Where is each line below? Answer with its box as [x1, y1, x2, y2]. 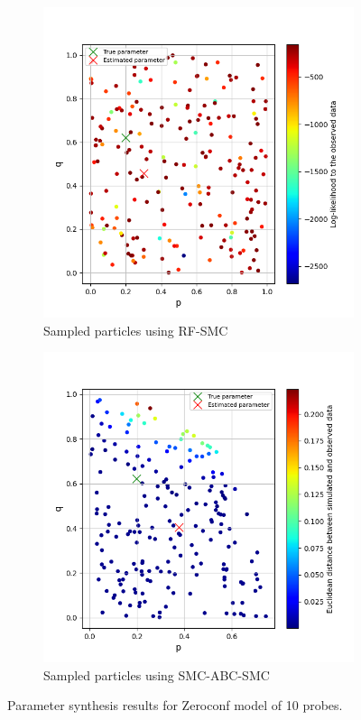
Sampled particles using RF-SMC [43, 320, 228, 339]
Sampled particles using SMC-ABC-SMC [43, 665, 270, 684]
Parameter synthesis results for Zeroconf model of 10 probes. [7, 696, 343, 715]
